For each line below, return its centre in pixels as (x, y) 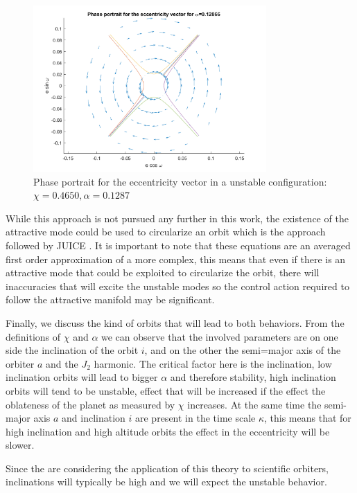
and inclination (94, 418)
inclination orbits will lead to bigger (82, 377)
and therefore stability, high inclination (253, 377)
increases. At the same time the (254, 404)
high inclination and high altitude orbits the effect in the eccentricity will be (168, 431)
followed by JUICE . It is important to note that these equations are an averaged (178, 245)
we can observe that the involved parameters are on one (220, 336)
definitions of (33, 336)
